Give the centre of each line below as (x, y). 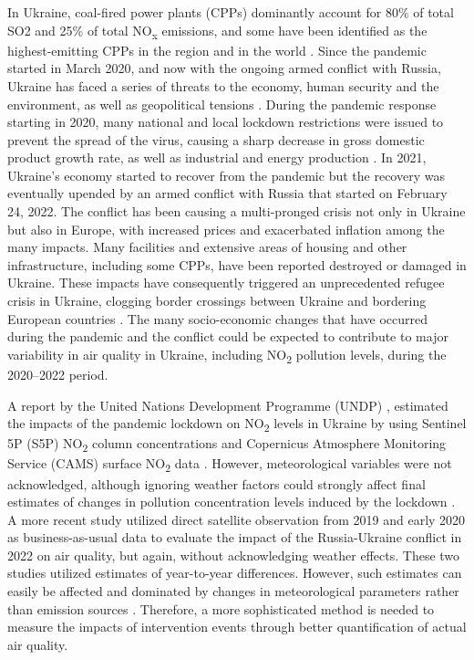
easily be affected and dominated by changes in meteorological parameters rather (233, 591)
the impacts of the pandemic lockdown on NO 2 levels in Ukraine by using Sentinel (237, 424)
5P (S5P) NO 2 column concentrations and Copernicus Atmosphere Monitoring (227, 445)
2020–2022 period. (58, 374)
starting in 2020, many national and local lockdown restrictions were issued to (226, 122)
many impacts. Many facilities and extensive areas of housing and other (207, 247)
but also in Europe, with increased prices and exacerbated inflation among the (226, 229)
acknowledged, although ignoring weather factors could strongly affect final (216, 483)
